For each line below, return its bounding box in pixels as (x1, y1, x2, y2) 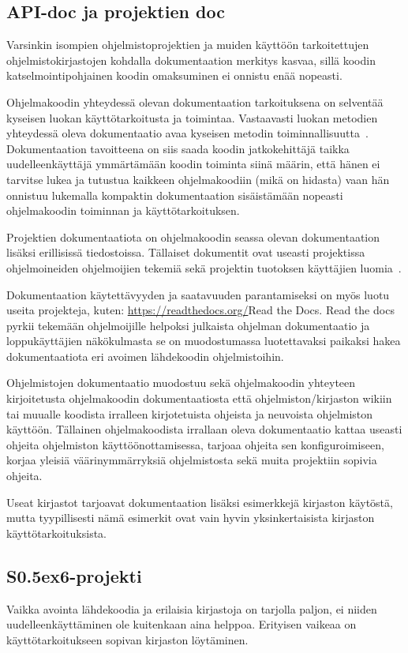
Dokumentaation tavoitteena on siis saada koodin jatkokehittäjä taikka (6, 140, 350, 156)
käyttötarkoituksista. (6, 524, 107, 541)
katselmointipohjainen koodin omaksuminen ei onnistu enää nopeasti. (6, 67, 342, 84)
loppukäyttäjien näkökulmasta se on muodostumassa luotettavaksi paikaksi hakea (6, 332, 401, 349)
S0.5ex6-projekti (6, 563, 142, 587)
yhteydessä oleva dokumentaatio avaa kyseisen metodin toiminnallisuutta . (6, 125, 369, 141)
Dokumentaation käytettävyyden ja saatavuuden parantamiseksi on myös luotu (6, 286, 390, 302)
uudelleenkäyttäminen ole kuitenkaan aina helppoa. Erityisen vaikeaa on (6, 616, 357, 632)
